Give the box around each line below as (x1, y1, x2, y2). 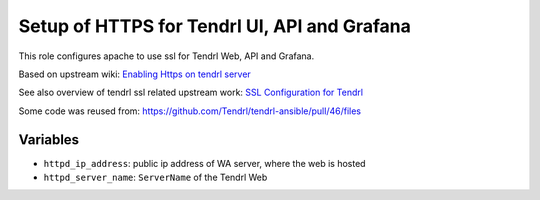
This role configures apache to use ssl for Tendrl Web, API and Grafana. (18, 50, 315, 62)
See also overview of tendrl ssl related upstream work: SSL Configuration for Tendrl (18, 86, 364, 99)
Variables (18, 131, 80, 148)
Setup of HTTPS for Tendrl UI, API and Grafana (18, 15, 412, 37)
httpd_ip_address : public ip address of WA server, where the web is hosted (43, 157, 366, 169)
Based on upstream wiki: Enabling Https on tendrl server (18, 68, 252, 80)
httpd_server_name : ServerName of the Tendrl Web (43, 171, 268, 184)
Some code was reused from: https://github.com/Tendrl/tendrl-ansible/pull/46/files (18, 105, 362, 117)
